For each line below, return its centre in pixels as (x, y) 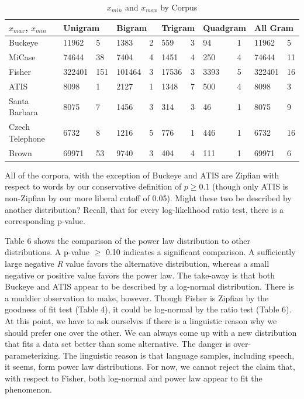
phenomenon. (28, 389)
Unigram (82, 27)
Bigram (132, 27)
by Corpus (179, 7)
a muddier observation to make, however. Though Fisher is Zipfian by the (137, 297)
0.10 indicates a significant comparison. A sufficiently (201, 252)
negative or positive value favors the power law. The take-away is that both (140, 275)
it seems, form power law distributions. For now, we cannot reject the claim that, (150, 367)
